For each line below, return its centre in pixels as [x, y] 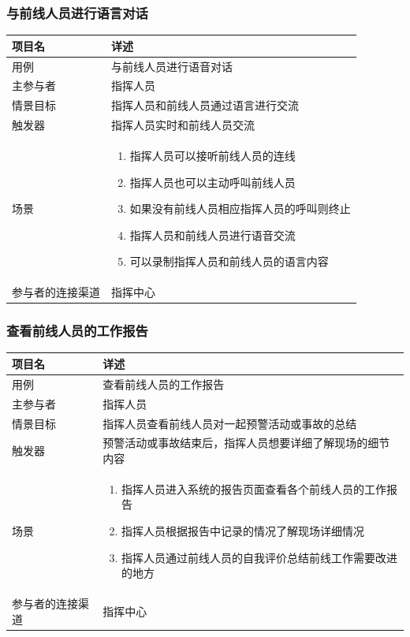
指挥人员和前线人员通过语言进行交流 [205, 105]
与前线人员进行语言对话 [77, 12]
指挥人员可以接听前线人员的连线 [212, 155]
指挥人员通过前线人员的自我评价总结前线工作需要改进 [260, 557]
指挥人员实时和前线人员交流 [183, 125]
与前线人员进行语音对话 [172, 66]
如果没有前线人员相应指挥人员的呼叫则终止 [240, 209]
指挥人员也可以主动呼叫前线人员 [212, 182]
